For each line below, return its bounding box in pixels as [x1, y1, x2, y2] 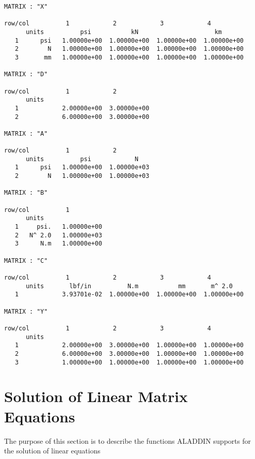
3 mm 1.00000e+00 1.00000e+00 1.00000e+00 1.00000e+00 [15, 53, 244, 61]
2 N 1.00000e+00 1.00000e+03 [15, 172, 150, 180]
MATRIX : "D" [4, 71, 48, 78]
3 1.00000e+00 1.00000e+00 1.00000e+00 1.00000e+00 [15, 358, 244, 366]
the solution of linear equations [4, 445, 100, 456]
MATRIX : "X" [4, 3, 48, 10]
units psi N [25, 155, 138, 163]
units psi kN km [25, 28, 222, 36]
